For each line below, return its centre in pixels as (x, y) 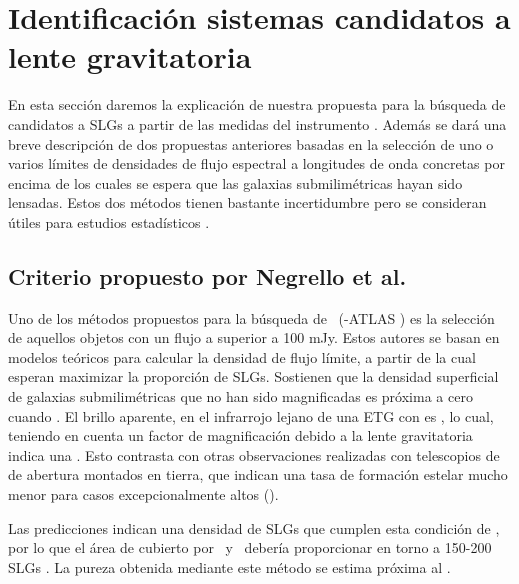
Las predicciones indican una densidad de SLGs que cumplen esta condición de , (254, 527)
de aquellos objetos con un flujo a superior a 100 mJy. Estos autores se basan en (254, 337)
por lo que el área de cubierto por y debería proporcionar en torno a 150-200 (250, 547)
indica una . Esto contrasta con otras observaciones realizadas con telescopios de (254, 454)
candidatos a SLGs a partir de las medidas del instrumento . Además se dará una (257, 123)
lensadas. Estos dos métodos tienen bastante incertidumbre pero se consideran (247, 202)
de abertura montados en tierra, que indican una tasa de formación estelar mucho (258, 474)
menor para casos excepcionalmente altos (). (143, 494)
